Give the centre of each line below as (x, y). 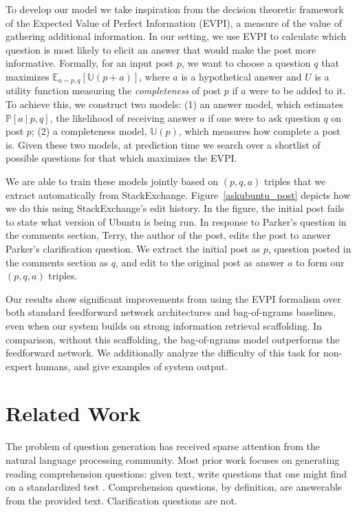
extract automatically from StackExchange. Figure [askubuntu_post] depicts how (178, 194)
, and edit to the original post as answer (200, 262)
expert (19, 366)
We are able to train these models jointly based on (112, 181)
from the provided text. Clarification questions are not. (121, 500)
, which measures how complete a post (259, 131)
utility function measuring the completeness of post (113, 90)
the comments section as (57, 262)
